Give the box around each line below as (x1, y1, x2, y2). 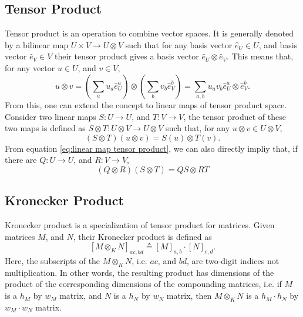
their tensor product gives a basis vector (54, 50, 199, 62)
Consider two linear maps (5, 110, 96, 122)
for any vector (5, 61, 55, 74)
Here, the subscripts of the (5, 255, 100, 267)
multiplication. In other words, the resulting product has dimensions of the (5, 266, 274, 278)
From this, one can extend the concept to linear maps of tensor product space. (5, 98, 287, 111)
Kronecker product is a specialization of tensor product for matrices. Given (5, 219, 275, 231)
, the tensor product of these (183, 110, 286, 122)
